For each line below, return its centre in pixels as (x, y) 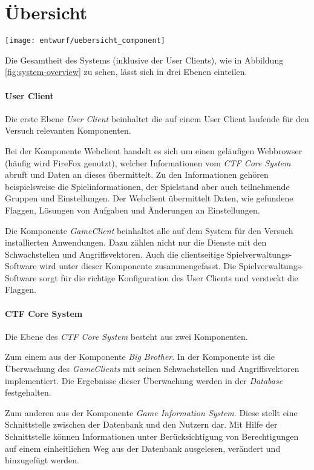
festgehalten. (28, 392)
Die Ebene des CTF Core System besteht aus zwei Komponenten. (126, 336)
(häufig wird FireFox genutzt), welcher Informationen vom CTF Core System (148, 162)
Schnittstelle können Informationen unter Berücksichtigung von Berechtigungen (152, 436)
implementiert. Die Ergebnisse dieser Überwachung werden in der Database (144, 380)
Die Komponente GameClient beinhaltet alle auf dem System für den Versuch (149, 230)
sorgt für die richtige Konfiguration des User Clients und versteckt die (169, 277)
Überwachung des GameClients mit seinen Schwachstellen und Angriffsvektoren (152, 369)
